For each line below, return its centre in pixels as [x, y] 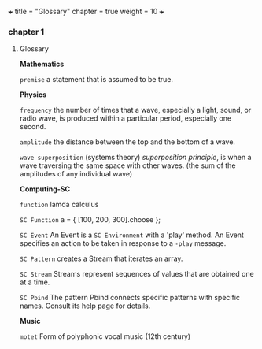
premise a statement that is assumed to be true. [96, 80]
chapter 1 [26, 32]
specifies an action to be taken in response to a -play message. [123, 243]
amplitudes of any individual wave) [76, 174]
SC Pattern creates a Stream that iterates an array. [101, 258]
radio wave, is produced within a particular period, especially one [125, 118]
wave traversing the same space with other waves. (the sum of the [127, 165]
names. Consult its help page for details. [85, 306]
